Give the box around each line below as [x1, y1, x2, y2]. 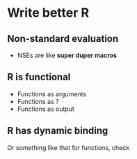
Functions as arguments [17, 89, 87, 98]
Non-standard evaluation [7, 33, 119, 45]
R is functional [7, 71, 71, 83]
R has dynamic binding [7, 125, 108, 137]
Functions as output [17, 105, 74, 113]
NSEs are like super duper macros [17, 51, 117, 59]
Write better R [7, 5, 89, 21]
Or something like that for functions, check [7, 143, 130, 151]
